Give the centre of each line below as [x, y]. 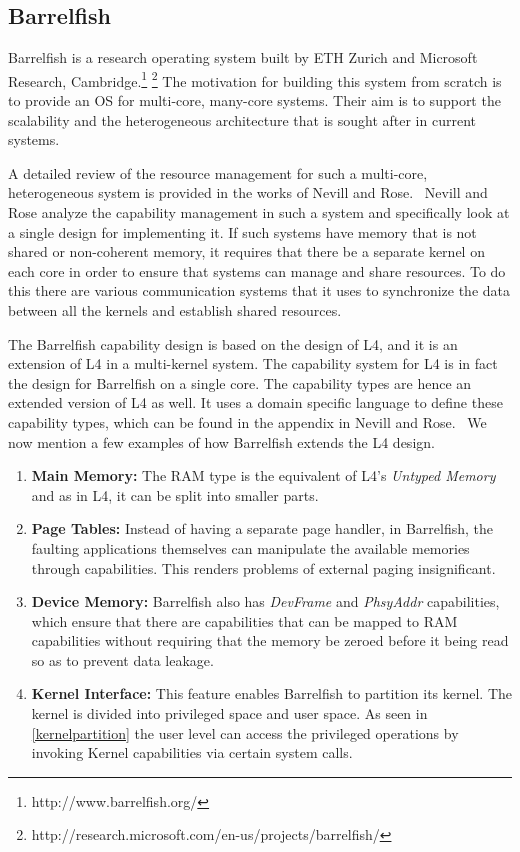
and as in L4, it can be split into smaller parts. [175, 494]
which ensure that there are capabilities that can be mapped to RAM [244, 620]
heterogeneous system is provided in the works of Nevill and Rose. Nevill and [248, 192]
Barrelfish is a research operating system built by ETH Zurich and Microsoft [243, 57]
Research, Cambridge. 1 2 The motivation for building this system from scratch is [255, 79]
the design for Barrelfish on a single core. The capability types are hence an [240, 382]
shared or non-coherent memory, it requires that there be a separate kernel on [246, 251]
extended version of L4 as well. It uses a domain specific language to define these [255, 402]
